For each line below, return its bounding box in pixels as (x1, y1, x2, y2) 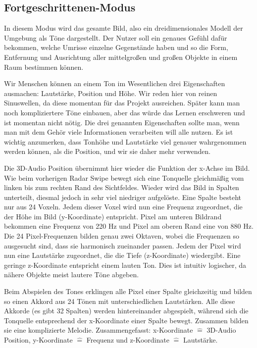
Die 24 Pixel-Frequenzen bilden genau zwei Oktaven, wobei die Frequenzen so (4, 231, 239, 241)
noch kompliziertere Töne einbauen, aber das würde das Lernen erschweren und (4, 107, 245, 117)
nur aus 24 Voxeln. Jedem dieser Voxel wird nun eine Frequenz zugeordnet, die (4, 201, 243, 212)
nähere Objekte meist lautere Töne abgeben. (4, 269, 139, 280)
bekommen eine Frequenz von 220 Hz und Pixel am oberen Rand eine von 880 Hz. (4, 221, 254, 231)
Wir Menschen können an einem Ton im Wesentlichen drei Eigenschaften (4, 78, 225, 89)
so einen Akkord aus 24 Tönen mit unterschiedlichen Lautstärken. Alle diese (4, 296, 235, 306)
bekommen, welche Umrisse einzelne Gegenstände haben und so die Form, (4, 42, 228, 52)
